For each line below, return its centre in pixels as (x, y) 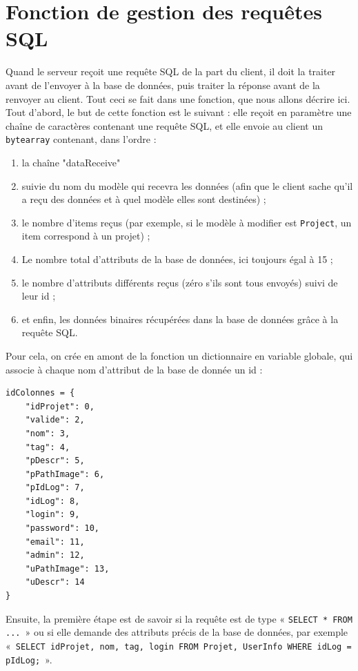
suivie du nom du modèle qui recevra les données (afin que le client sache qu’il (187, 185)
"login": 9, (52, 515)
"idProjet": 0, (60, 406)
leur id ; (39, 296)
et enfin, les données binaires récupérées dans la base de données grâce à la (180, 319)
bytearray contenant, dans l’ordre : (81, 139)
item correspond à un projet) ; (86, 236)
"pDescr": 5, (55, 461)
